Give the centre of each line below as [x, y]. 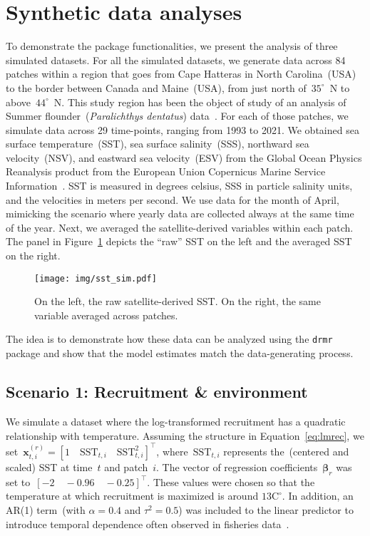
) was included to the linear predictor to [266, 510]
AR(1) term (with [46, 510]
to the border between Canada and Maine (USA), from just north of [156, 87]
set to [18, 481]
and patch [126, 467]
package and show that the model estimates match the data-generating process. [180, 353]
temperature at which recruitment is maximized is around [132, 496]
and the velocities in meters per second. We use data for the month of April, [173, 199]
